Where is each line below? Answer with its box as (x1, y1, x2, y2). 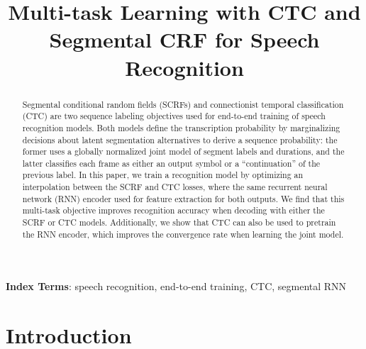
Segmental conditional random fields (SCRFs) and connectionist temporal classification (22, 98, 344, 110)
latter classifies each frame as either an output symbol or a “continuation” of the (22, 157, 321, 169)
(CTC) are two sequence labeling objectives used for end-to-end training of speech (22, 110, 326, 122)
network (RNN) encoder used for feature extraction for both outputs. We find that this (22, 192, 345, 204)
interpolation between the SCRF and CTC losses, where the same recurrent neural (22, 181, 328, 193)
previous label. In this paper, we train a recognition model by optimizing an (22, 169, 304, 181)
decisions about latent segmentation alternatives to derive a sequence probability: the (22, 133, 338, 145)
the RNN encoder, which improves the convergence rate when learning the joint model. (22, 228, 344, 240)
